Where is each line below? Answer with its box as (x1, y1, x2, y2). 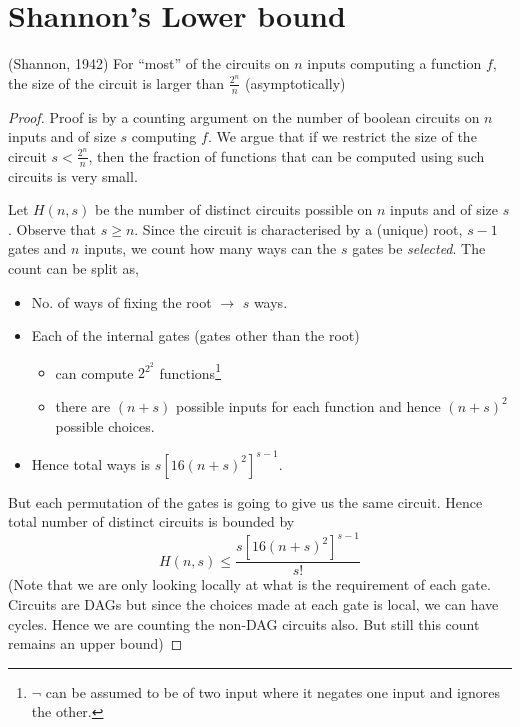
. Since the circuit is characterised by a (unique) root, (134, 218, 463, 239)
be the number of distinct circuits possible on (95, 199, 373, 220)
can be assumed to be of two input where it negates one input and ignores (45, 681, 501, 702)
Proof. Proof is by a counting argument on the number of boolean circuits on (8, 106, 480, 127)
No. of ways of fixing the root (31, 291, 212, 312)
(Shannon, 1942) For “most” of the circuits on (8, 53, 290, 74)
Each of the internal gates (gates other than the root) (31, 325, 360, 346)
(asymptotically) (245, 72, 346, 93)
